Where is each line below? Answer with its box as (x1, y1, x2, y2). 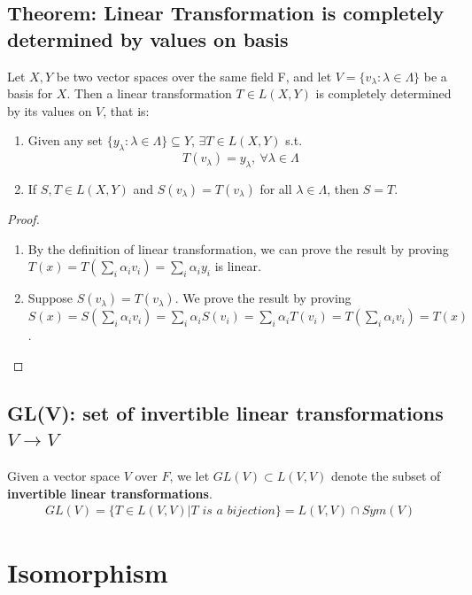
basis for (7, 84, 53, 103)
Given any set (27, 131, 103, 150)
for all (259, 179, 292, 197)
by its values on (7, 101, 92, 120)
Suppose (27, 289, 74, 307)
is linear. (214, 257, 261, 275)
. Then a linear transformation (66, 84, 232, 103)
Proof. (7, 209, 40, 228)
